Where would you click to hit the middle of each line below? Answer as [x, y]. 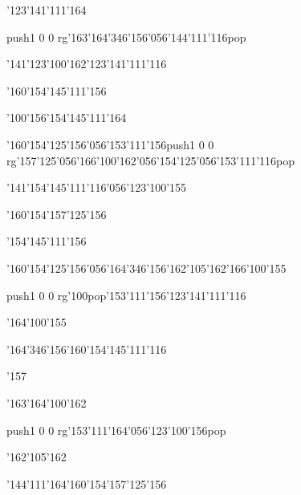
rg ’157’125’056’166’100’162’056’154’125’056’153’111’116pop [151, 160]
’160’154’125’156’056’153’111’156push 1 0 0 [110, 144]
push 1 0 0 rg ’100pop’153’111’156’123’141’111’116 [126, 295]
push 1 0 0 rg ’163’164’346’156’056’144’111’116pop [126, 37]
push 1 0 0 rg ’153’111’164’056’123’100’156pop [116, 430]
